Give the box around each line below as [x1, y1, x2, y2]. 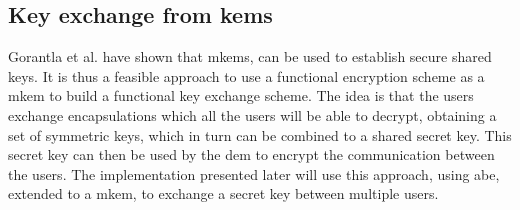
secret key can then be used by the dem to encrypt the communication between [8, 144, 495, 165]
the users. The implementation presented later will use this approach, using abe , [8, 163, 500, 184]
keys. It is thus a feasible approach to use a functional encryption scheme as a [8, 65, 485, 86]
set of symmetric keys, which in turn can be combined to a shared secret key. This [8, 124, 512, 145]
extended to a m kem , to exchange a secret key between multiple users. [8, 183, 439, 204]
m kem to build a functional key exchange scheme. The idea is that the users [8, 85, 474, 106]
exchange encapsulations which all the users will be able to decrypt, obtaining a [8, 104, 497, 125]
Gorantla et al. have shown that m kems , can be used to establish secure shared [8, 46, 492, 67]
